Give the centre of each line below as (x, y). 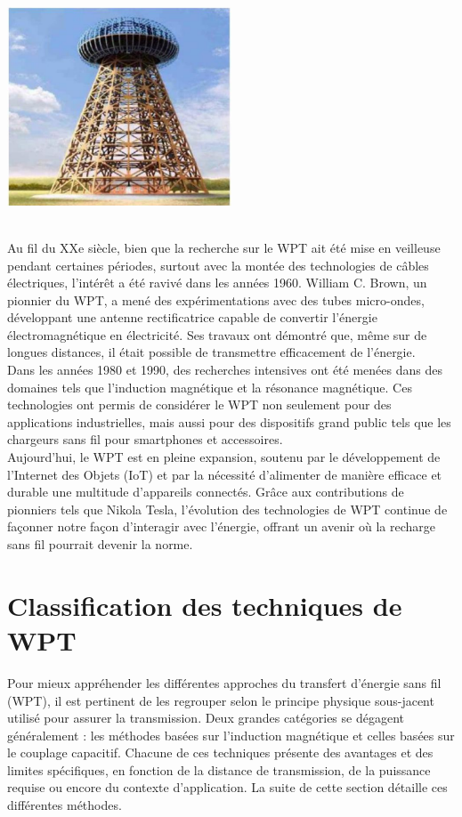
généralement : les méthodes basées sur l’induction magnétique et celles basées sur (231, 735)
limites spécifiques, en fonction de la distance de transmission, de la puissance (219, 769)
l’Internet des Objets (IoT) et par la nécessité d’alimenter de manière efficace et (225, 474)
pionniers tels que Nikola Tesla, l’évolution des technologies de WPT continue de (227, 509)
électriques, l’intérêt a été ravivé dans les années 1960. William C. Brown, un (217, 283)
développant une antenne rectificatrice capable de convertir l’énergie (192, 317)
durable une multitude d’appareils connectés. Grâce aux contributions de (206, 492)
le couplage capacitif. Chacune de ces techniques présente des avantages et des (220, 752)
